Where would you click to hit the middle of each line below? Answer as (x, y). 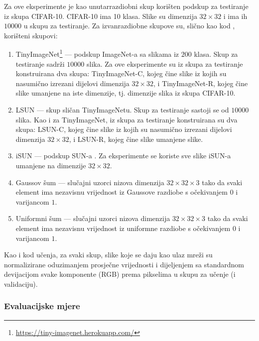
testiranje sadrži (40, 63)
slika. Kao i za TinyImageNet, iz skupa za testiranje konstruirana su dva (127, 119)
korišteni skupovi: (31, 35)
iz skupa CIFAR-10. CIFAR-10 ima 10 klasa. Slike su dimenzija (101, 16)
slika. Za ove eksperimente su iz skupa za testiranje (165, 63)
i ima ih (235, 16)
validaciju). (21, 284)
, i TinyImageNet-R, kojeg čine (201, 83)
